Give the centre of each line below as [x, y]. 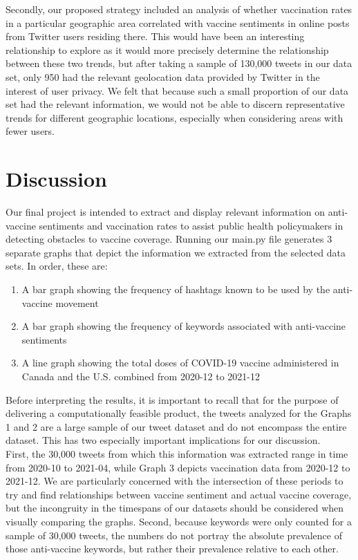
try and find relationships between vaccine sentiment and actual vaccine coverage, [179, 494]
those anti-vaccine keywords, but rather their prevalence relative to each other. [172, 549]
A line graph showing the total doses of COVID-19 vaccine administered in [180, 363]
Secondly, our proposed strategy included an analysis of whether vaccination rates [179, 9]
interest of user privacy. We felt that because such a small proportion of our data [177, 90]
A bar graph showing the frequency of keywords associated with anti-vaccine [184, 326]
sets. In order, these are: [57, 266]
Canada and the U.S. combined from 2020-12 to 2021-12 [141, 376]
